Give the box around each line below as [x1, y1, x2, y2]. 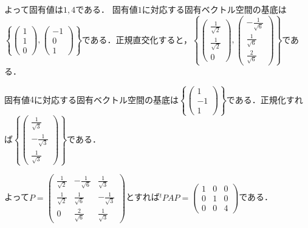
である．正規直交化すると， [81, 33, 193, 45]
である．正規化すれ [226, 93, 303, 106]
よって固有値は [4, 3, 63, 15]
